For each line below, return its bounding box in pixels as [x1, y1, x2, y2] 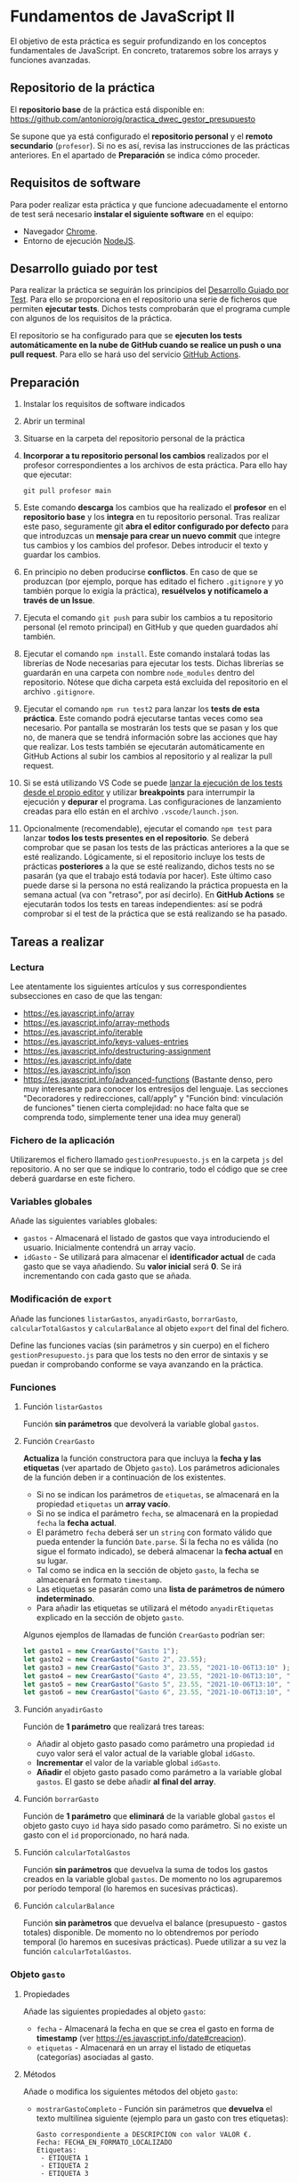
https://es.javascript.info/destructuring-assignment [22, 1045, 212, 1056]
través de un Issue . [22, 595, 95, 606]
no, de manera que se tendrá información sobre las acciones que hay [22, 732, 279, 743]
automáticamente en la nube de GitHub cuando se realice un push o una [10, 340, 282, 351]
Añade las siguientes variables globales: [10, 1215, 158, 1226]
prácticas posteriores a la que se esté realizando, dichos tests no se [22, 861, 275, 872]
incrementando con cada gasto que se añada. [22, 1270, 192, 1281]
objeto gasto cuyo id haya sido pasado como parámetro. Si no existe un [22, 1821, 287, 1831]
